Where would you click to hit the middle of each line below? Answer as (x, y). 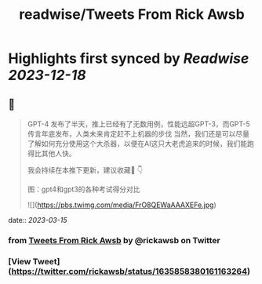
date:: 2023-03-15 (38, 220)
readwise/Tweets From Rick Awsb (132, 15)
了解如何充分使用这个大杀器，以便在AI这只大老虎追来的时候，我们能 (137, 144)
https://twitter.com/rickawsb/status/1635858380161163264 (129, 271)
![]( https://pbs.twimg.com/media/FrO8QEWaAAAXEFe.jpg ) (122, 205)
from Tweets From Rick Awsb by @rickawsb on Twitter (115, 240)
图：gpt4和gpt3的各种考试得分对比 (84, 189)
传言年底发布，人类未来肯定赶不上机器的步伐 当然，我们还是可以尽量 (138, 134)
